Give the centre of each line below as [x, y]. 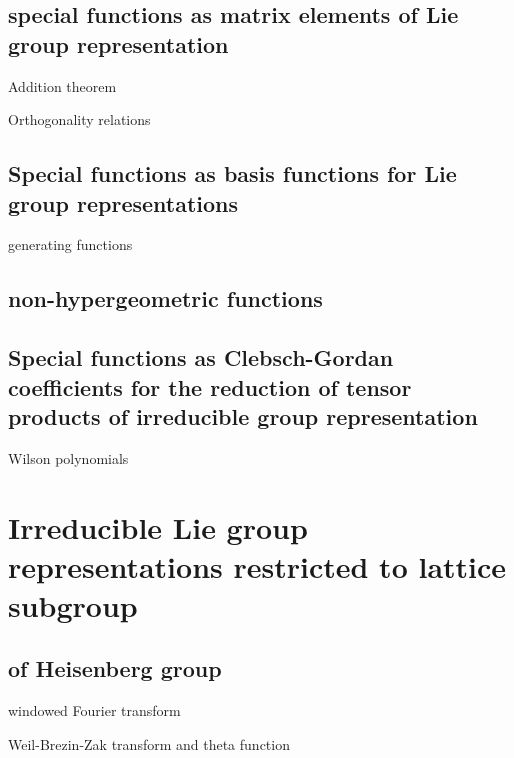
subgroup [73, 604]
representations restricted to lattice [257, 565]
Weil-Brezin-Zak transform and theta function [149, 743]
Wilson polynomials [68, 457]
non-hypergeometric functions [165, 298]
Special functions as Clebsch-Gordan [201, 357]
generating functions [70, 244]
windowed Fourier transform [94, 710]
